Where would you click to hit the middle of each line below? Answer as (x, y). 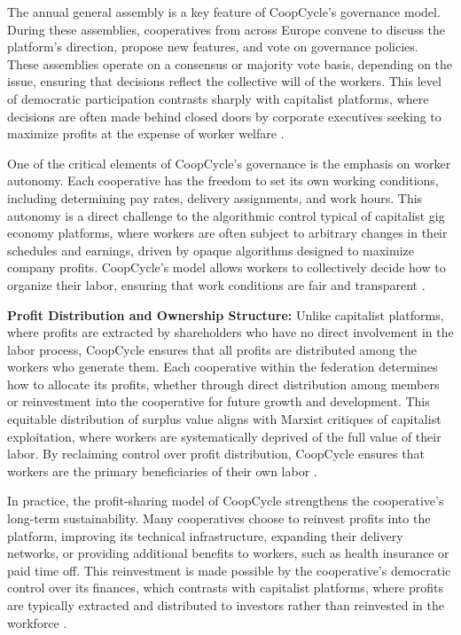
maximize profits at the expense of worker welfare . (146, 133)
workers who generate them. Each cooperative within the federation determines (223, 367)
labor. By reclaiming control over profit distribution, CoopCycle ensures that (216, 454)
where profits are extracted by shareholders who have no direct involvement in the (230, 332)
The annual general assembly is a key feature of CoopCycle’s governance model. (224, 12)
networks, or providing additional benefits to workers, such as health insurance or (228, 553)
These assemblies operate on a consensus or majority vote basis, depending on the (230, 63)
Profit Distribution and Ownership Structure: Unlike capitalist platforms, (226, 314)
